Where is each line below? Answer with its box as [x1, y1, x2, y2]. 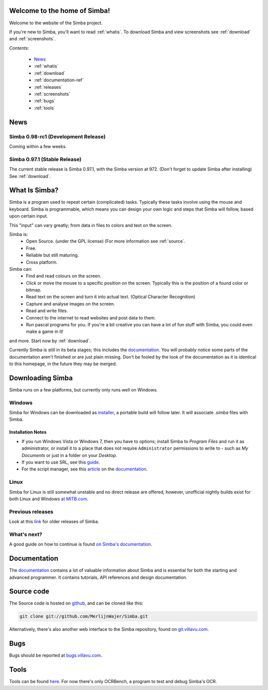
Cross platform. [26, 259, 58, 265]
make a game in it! [26, 328, 64, 335]
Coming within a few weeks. [9, 143, 67, 149]
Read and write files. [26, 308, 68, 314]
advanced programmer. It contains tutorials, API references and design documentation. [9, 574, 188, 580]
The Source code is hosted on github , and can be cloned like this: [9, 600, 143, 606]
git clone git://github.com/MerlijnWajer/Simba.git [19, 613, 148, 619]
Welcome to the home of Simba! [9, 6, 110, 15]
